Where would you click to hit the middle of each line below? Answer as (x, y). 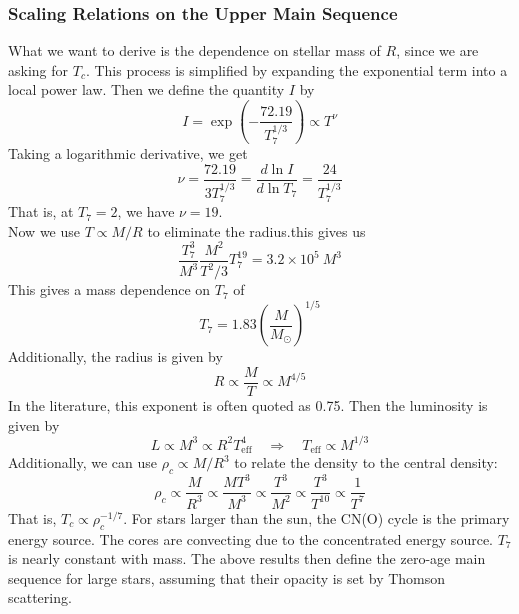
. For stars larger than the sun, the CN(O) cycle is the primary (316, 517)
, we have (146, 211)
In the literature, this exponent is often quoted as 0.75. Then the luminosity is (248, 404)
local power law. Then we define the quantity (146, 89)
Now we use (44, 230)
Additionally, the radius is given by (115, 356)
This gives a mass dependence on (109, 289)
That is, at (41, 211)
